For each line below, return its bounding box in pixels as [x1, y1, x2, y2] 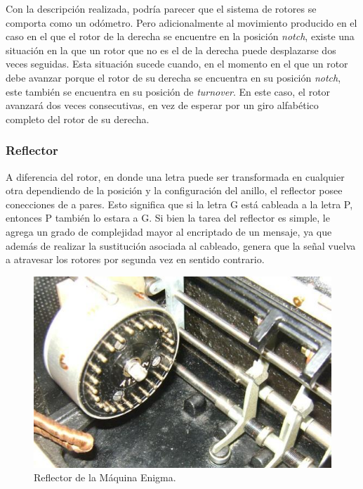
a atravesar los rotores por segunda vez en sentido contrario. [6, 252, 265, 267]
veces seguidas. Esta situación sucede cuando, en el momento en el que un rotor [6, 56, 348, 71]
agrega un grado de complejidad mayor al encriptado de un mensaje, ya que [6, 224, 332, 239]
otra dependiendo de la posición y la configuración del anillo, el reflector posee [6, 183, 343, 198]
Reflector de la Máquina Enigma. [34, 470, 176, 485]
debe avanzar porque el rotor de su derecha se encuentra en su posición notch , [6, 70, 341, 84]
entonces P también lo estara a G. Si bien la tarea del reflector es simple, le [6, 210, 330, 225]
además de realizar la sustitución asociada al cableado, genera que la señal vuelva [6, 238, 356, 253]
